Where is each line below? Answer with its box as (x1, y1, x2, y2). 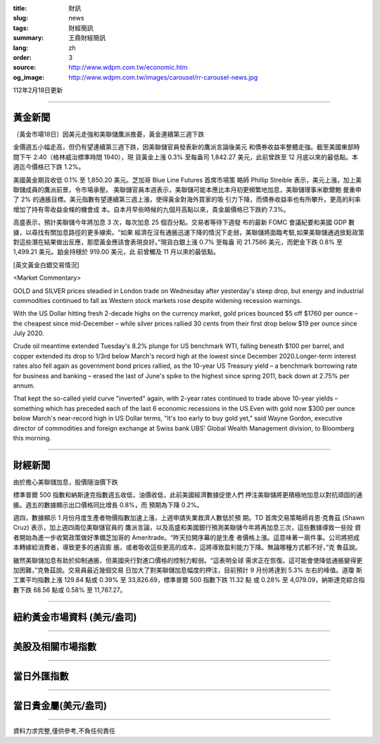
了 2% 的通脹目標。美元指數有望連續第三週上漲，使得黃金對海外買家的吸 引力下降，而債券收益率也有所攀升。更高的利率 (13, 195, 362, 204)
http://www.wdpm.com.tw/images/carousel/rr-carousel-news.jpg (68, 73, 258, 81)
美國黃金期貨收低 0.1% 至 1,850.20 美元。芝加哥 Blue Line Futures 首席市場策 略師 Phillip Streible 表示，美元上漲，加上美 (13, 175, 362, 184)
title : (13, 4, 27, 12)
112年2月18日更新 (13, 86, 63, 94)
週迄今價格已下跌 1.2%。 (13, 163, 84, 171)
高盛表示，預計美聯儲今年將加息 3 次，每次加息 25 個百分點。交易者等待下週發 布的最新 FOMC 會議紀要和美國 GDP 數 (13, 218, 355, 227)
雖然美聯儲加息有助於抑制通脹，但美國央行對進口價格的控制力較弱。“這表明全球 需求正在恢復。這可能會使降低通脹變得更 (13, 556, 363, 564)
